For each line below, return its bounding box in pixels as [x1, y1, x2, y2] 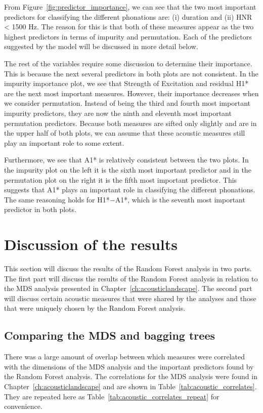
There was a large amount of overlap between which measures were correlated [4, 351, 245, 362]
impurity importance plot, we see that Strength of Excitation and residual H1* [4, 78, 249, 89]
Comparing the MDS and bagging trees [4, 327, 215, 343]
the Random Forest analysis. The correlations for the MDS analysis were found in [4, 371, 257, 382]
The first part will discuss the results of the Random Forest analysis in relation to [4, 273, 258, 283]
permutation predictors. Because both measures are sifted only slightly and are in [4, 117, 257, 128]
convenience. [4, 401, 42, 411]
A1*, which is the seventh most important [115, 194, 245, 204]
